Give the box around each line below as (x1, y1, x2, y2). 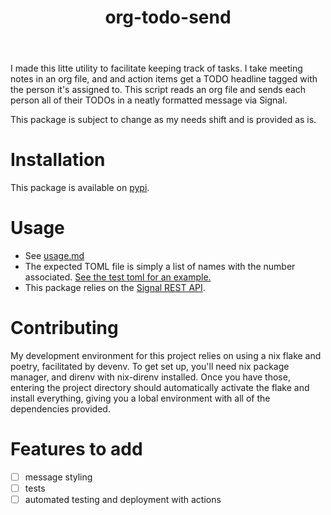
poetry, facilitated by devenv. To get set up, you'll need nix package (10, 361, 290, 372)
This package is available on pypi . (10, 182, 150, 194)
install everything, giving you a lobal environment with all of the (10, 392, 271, 404)
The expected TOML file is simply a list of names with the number (24, 261, 296, 273)
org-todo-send (104, 6, 232, 29)
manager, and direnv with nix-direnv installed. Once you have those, (10, 371, 291, 383)
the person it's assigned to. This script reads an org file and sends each (10, 84, 307, 96)
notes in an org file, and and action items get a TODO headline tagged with (10, 73, 318, 85)
